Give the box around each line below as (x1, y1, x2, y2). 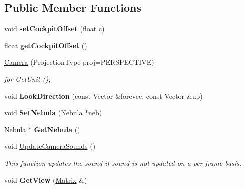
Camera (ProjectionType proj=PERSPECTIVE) (4, 57, 154, 67)
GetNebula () (34, 124, 80, 134)
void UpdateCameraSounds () (4, 141, 96, 151)
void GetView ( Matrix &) (4, 174, 87, 185)
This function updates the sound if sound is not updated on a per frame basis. (4, 157, 242, 168)
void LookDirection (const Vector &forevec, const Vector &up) (4, 90, 203, 101)
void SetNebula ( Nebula (4, 107, 83, 118)
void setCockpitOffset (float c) (4, 23, 105, 34)
